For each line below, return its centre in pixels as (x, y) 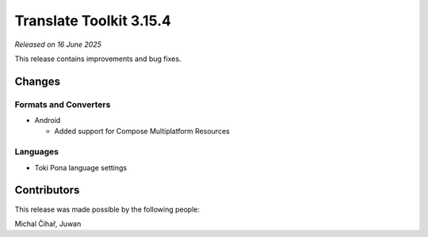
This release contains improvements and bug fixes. (98, 59)
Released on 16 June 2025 (58, 44)
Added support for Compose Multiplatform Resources (142, 132)
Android (48, 120)
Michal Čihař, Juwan (48, 224)
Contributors (47, 190)
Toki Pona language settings (80, 167)
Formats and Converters (63, 105)
